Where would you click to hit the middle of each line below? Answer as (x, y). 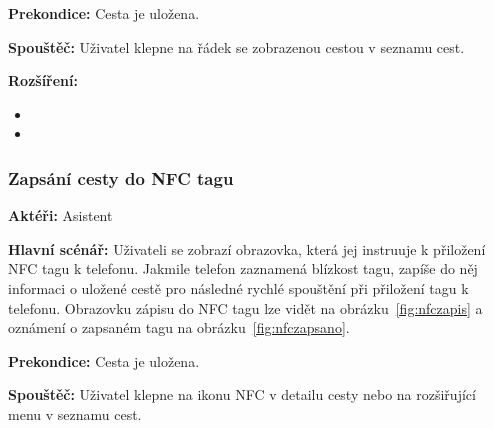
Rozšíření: (43, 80)
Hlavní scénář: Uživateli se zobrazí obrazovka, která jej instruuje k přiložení (247, 248)
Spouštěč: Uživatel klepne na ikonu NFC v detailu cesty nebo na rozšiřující (242, 394)
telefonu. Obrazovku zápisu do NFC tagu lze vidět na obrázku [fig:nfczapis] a (245, 307)
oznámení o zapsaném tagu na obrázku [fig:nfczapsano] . (179, 327)
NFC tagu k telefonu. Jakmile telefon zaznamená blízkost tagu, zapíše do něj (243, 268)
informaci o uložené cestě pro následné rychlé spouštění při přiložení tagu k (238, 287)
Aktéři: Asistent (60, 215)
